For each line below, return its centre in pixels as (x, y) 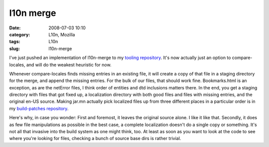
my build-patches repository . (39, 108)
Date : (15, 28)
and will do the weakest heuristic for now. (69, 65)
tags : (15, 42)
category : (20, 34)
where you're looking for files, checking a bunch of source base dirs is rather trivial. (95, 139)
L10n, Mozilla (62, 34)
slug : (14, 48)
